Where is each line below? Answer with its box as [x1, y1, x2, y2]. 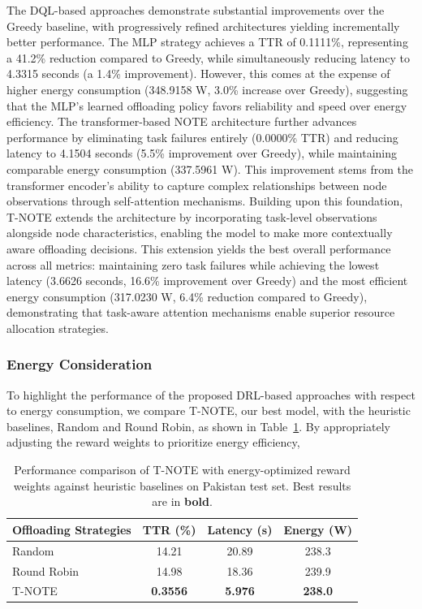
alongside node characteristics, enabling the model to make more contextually [6, 224, 393, 241]
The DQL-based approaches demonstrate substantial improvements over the [6, 2, 385, 18]
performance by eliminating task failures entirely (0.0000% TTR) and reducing [6, 128, 398, 145]
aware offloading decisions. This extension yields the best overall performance [6, 240, 391, 257]
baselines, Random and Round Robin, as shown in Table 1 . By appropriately [6, 417, 390, 434]
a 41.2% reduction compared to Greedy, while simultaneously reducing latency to [6, 49, 411, 66]
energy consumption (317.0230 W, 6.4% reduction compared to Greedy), [6, 287, 368, 304]
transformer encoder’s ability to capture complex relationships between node [6, 176, 387, 193]
